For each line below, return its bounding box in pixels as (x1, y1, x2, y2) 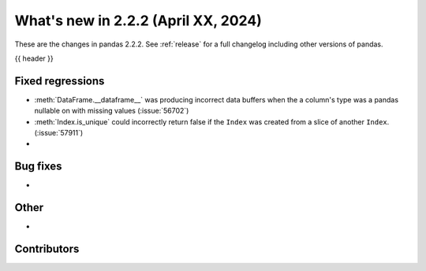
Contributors (14, 243, 80, 256)
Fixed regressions (14, 74, 105, 87)
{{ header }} (14, 54, 54, 63)
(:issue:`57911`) (34, 128, 84, 138)
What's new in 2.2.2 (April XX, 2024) (14, 12, 262, 29)
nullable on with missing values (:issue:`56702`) (34, 106, 189, 116)
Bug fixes (14, 160, 62, 173)
